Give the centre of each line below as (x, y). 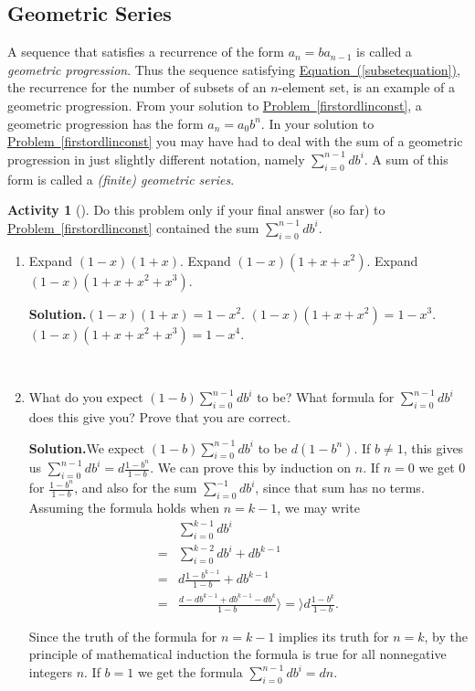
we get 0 (442, 468)
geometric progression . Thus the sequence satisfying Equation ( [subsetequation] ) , (234, 69)
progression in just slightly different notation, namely (156, 159)
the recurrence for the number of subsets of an (137, 87)
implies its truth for (334, 636)
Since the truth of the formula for (123, 636)
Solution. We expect (87, 447)
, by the (446, 636)
